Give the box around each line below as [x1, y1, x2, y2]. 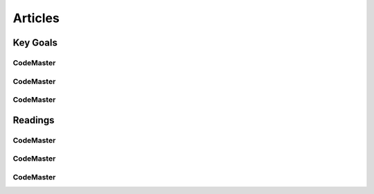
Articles [12, 10, 60, 26]
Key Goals [12, 37, 58, 48]
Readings [12, 114, 55, 126]
